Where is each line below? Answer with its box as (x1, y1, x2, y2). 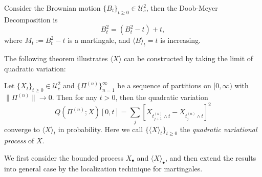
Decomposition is (4, 14, 58, 24)
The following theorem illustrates (4, 53, 108, 64)
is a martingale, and (68, 35, 130, 45)
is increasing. (160, 35, 201, 45)
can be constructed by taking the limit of (124, 53, 253, 64)
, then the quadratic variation (115, 92, 208, 103)
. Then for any (52, 92, 97, 103)
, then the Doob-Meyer (146, 3, 218, 13)
